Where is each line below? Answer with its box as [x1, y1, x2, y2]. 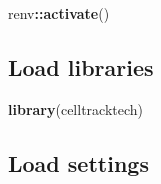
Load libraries [8, 51, 154, 82]
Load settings [8, 147, 149, 178]
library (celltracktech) [8, 98, 144, 119]
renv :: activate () [8, 3, 110, 23]
